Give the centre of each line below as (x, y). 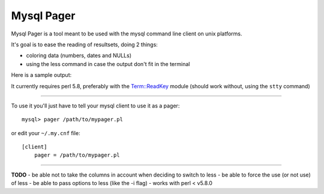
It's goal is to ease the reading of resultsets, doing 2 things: (85, 44)
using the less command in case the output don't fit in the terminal (108, 64)
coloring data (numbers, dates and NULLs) (79, 56)
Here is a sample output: (41, 75)
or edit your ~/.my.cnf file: (46, 133)
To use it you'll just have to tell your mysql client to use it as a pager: (95, 106)
